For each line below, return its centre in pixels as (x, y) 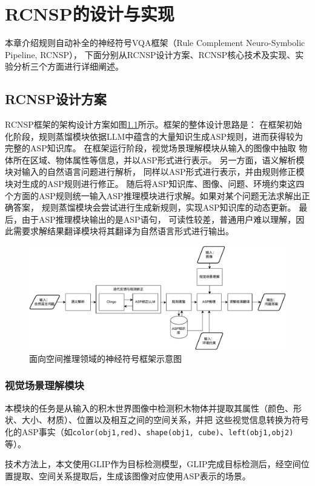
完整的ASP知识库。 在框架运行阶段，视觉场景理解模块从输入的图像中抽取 (151, 148)
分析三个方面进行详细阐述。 (68, 66)
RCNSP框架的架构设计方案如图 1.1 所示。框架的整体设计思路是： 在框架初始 (154, 124)
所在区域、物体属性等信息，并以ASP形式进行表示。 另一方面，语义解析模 (159, 159)
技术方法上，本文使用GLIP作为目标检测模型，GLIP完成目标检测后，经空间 (153, 464)
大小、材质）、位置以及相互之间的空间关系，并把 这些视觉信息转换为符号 (165, 420)
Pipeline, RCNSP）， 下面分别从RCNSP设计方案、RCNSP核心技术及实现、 (150, 54)
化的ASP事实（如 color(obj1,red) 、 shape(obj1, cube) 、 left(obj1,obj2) (149, 431)
